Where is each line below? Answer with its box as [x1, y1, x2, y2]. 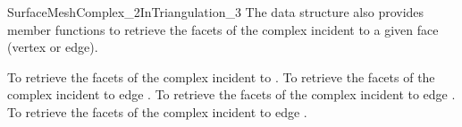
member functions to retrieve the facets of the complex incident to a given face [7, 20, 439, 38]
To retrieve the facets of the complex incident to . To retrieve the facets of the [7, 67, 435, 86]
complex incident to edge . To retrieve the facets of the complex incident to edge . [7, 85, 456, 104]
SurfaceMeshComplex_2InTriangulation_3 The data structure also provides [7, 3, 424, 21]
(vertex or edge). [7, 38, 98, 56]
